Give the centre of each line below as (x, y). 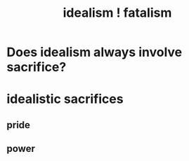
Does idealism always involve (94, 52)
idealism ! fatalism (117, 13)
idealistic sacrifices (65, 99)
